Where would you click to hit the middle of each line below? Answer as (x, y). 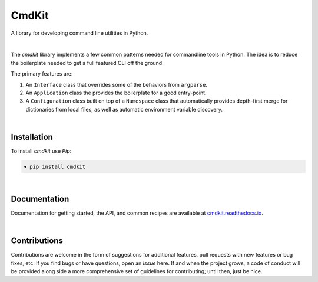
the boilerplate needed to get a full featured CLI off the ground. (87, 63)
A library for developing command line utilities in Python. (79, 33)
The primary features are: (42, 74)
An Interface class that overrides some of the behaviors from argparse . (116, 84)
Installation (32, 137)
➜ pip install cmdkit (54, 166)
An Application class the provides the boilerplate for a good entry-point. (116, 93)
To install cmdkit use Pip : (41, 151)
